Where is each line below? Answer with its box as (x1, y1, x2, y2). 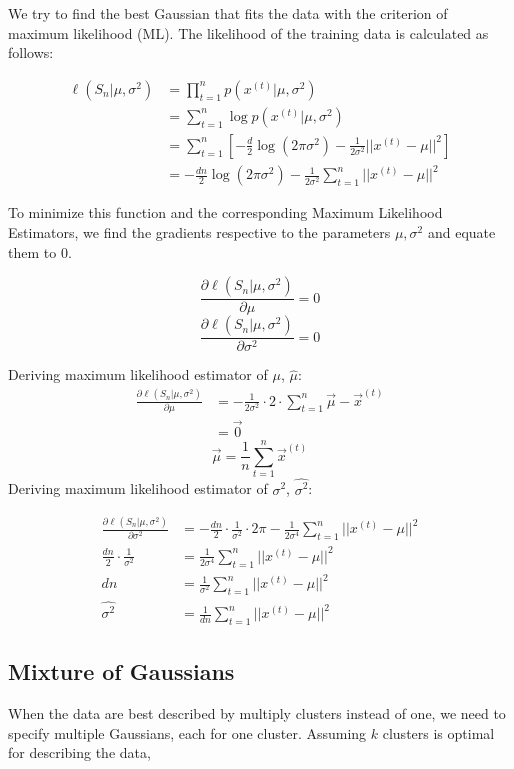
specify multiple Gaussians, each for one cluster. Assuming (8, 722, 367, 743)
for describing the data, (8, 742, 151, 763)
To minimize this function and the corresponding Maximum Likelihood (8, 202, 443, 223)
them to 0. (8, 241, 72, 262)
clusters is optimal (382, 722, 495, 743)
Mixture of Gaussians (8, 656, 235, 687)
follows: (8, 42, 54, 63)
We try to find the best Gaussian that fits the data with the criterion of (8, 3, 448, 23)
